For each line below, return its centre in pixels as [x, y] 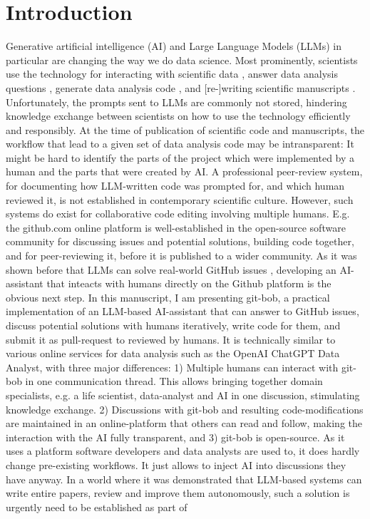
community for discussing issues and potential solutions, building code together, [180, 241]
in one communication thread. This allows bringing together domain [174, 381]
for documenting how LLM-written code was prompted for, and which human [175, 186]
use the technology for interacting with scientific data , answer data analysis [172, 74]
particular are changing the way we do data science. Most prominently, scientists [182, 60]
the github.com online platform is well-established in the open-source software [176, 227]
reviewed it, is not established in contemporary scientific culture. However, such [180, 199]
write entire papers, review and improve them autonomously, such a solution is [178, 493]
